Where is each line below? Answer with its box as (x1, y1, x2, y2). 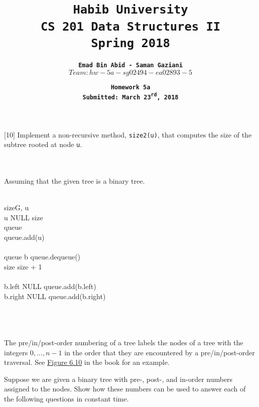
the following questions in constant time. (4, 393, 129, 403)
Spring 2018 (91, 36, 170, 50)
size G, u (4, 202, 29, 213)
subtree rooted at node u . (4, 139, 82, 150)
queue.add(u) (4, 231, 45, 242)
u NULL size (4, 212, 43, 222)
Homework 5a (110, 83, 151, 91)
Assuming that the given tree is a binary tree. (4, 176, 145, 186)
